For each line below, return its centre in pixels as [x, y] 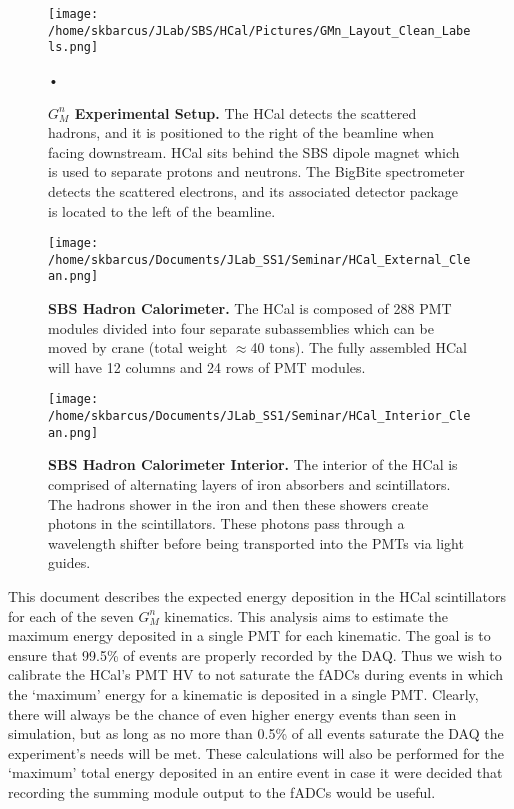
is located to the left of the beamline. [162, 210]
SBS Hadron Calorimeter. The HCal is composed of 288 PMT [250, 308]
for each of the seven [71, 615]
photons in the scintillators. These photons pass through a [226, 523]
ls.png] [73, 47]
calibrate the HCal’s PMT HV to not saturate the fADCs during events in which [256, 674]
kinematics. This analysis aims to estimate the [306, 615]
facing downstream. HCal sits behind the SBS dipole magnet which [254, 151]
